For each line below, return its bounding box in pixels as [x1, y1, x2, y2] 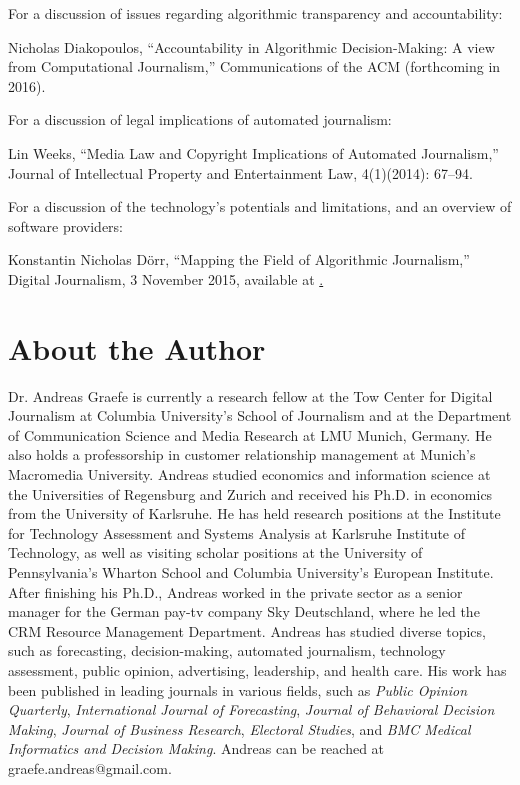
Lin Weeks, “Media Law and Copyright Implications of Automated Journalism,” [8, 142, 499, 163]
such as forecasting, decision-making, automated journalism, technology [8, 640, 446, 661]
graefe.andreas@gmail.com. [8, 757, 172, 778]
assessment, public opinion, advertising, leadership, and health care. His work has [8, 659, 507, 680]
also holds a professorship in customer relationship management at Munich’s [8, 444, 476, 465]
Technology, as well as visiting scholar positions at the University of [8, 542, 423, 563]
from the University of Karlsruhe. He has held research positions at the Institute [8, 503, 501, 524]
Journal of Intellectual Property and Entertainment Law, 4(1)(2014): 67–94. [8, 162, 473, 183]
